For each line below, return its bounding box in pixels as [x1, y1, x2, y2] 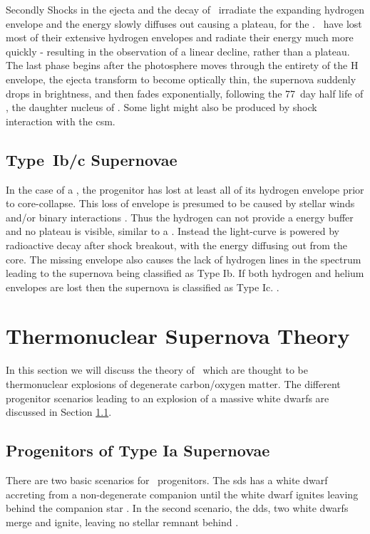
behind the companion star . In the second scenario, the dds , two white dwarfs [6, 501, 349, 515]
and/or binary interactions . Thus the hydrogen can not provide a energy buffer [6, 209, 354, 224]
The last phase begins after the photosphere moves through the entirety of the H [6, 58, 359, 73]
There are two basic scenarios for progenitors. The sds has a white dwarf [6, 473, 328, 487]
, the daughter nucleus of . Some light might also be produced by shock [6, 100, 317, 115]
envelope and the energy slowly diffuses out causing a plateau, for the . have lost [6, 16, 362, 31]
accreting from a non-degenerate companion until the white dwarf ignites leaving [6, 486, 359, 501]
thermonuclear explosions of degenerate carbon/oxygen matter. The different [6, 377, 341, 392]
